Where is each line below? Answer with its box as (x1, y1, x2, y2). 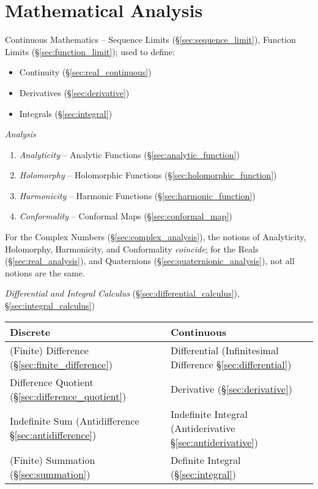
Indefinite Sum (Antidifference (10, 414, 139, 428)
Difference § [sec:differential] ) (171, 357, 292, 371)
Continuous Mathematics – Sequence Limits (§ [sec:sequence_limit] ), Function (5, 33, 296, 46)
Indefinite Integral (171, 406, 248, 421)
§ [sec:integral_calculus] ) (5, 299, 95, 312)
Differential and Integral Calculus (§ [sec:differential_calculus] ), (5, 287, 240, 300)
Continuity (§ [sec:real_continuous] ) (19, 66, 152, 78)
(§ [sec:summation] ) (10, 466, 91, 481)
